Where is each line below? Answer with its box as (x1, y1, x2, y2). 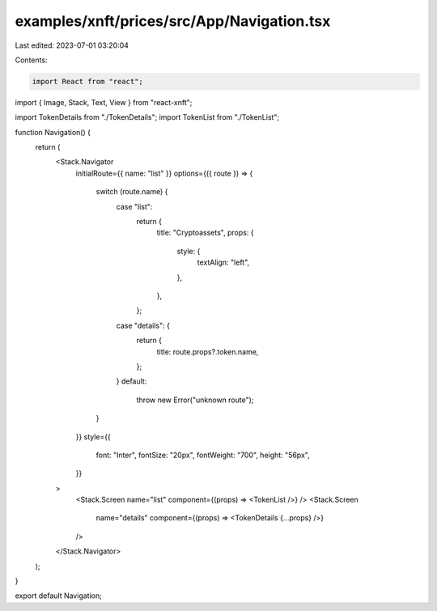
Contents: (15, 55, 48, 65)
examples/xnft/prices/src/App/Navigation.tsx (15, 12, 331, 30)
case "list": (116, 202, 153, 211)
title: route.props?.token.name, (156, 346, 259, 356)
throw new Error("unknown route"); (136, 395, 254, 405)
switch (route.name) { (95, 187, 168, 197)
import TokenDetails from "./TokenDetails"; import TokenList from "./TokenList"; (15, 112, 280, 122)
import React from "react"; (32, 77, 143, 86)
